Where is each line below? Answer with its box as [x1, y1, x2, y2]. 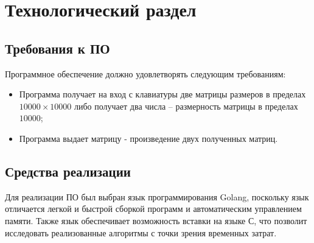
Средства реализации [5, 161, 131, 180]
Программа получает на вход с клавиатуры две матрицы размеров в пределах [19, 88, 306, 100]
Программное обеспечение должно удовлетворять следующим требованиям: [5, 67, 286, 80]
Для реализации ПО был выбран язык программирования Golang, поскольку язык [5, 190, 309, 203]
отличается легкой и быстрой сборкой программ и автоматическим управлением [5, 202, 302, 215]
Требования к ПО [5, 38, 110, 57]
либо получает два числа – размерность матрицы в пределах [74, 99, 298, 112]
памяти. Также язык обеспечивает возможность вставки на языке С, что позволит [5, 214, 307, 227]
